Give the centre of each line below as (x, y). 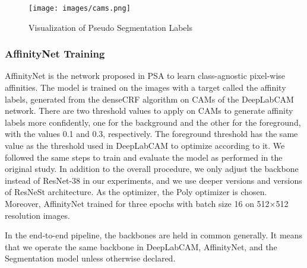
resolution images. (37, 215)
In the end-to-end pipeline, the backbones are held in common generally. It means (154, 235)
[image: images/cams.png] (80, 8)
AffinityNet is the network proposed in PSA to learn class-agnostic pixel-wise (145, 76)
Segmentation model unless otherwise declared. (90, 258)
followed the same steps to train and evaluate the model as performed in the (144, 157)
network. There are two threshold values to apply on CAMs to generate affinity (149, 111)
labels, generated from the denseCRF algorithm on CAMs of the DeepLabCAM (149, 99)
